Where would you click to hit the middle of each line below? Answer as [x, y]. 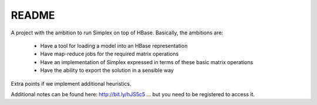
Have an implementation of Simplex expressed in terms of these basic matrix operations [147, 62]
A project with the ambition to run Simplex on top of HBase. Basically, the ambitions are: [117, 33]
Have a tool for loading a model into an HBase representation [114, 45]
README [33, 15]
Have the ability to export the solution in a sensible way [107, 71]
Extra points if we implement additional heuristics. [71, 83]
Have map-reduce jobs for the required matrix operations [109, 54]
